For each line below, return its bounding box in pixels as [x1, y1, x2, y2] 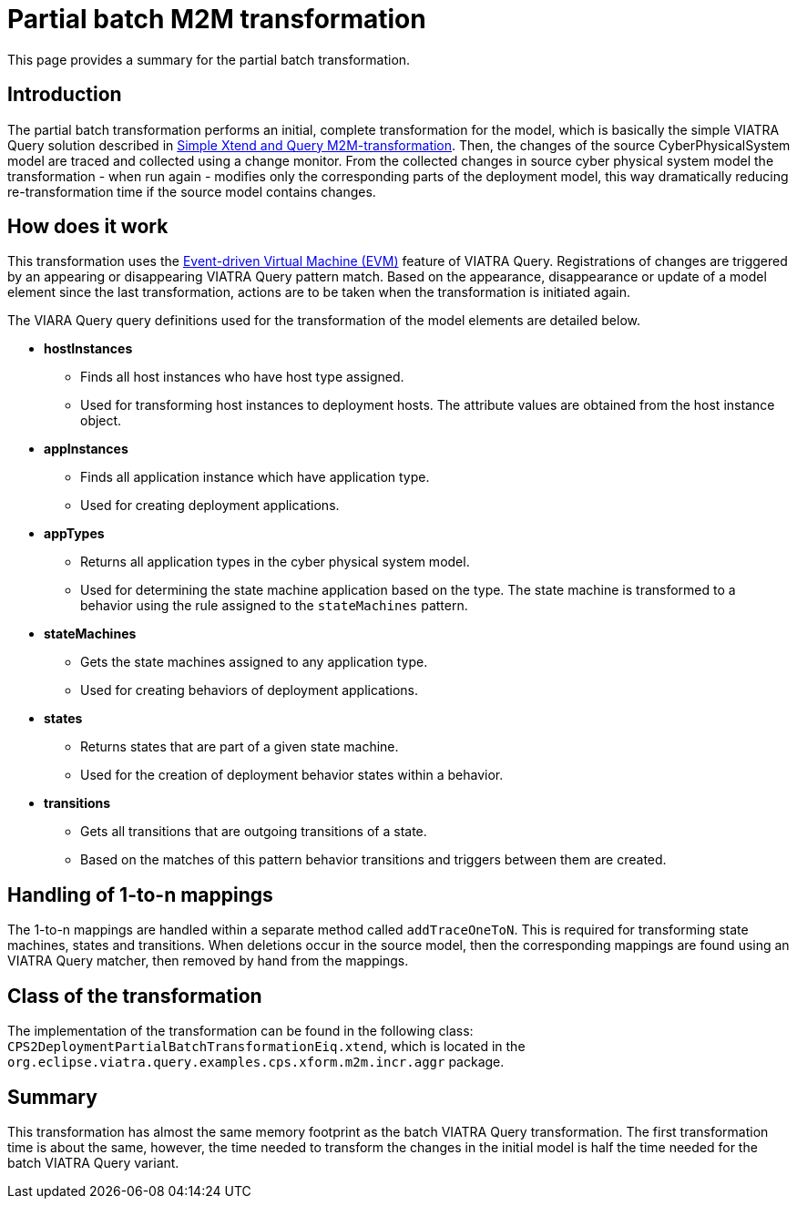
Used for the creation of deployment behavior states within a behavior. [80, 767, 504, 783]
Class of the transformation [7, 984, 262, 1007]
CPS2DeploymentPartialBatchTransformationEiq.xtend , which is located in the [7, 1038, 526, 1055]
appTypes [44, 526, 105, 542]
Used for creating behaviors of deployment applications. [80, 682, 418, 699]
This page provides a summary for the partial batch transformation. [7, 51, 411, 67]
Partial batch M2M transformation [7, 4, 426, 35]
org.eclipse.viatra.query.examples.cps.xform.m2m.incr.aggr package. [7, 1054, 505, 1070]
